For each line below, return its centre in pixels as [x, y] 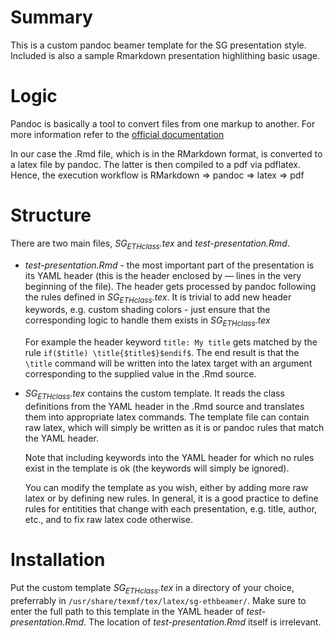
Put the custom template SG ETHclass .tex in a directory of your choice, [152, 588]
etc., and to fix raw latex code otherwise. [108, 519]
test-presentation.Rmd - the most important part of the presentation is [169, 265]
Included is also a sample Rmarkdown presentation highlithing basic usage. [165, 55]
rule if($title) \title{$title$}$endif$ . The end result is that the [162, 353]
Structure [51, 215]
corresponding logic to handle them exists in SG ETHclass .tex [147, 321]
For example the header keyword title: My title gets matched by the [171, 342]
